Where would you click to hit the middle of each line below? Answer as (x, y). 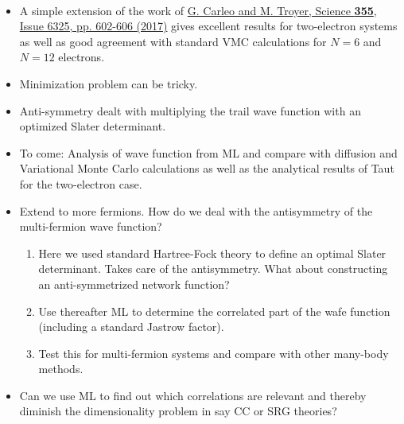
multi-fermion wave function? (91, 226)
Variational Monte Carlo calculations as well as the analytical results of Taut (207, 168)
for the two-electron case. (81, 183)
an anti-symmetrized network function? (134, 284)
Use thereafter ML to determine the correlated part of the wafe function (214, 311)
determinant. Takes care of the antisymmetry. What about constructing (213, 268)
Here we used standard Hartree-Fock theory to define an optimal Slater (212, 253)
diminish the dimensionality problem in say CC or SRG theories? (178, 411)
